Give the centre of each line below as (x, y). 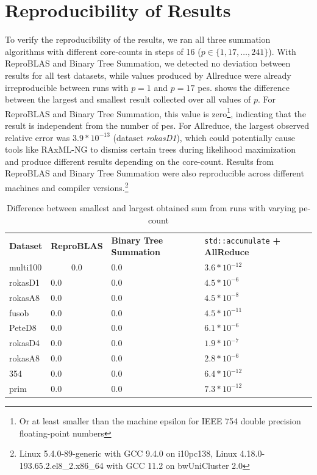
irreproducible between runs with (67, 87)
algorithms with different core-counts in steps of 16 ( (103, 51)
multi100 (26, 267)
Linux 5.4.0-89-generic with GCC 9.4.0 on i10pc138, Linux (128, 453)
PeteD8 (23, 328)
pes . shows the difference (244, 87)
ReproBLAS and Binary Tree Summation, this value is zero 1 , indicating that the (155, 112)
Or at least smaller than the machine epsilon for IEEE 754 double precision (160, 420)
